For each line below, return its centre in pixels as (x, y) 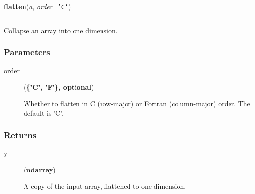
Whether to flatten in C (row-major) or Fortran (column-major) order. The (137, 103)
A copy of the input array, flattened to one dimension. (105, 186)
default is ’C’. (43, 113)
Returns (20, 134)
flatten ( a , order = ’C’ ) (38, 6)
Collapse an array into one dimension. (61, 30)
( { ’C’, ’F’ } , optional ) (59, 87)
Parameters (27, 52)
